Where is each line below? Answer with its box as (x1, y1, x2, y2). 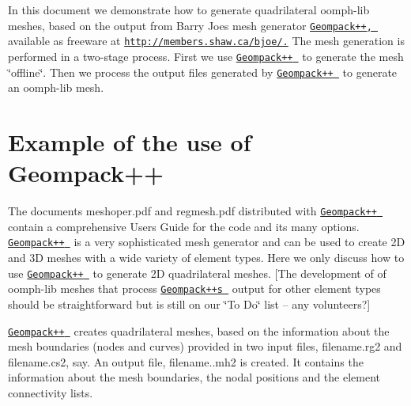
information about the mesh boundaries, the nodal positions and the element (8, 369, 380, 385)
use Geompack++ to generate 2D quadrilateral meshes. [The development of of (8, 264, 386, 281)
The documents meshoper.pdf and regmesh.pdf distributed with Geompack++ (8, 203, 377, 219)
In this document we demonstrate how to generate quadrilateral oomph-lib (8, 2, 370, 17)
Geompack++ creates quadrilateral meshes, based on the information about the (8, 322, 390, 339)
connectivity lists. (8, 384, 93, 400)
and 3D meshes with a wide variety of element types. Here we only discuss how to (8, 249, 405, 266)
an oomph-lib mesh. (8, 79, 104, 96)
